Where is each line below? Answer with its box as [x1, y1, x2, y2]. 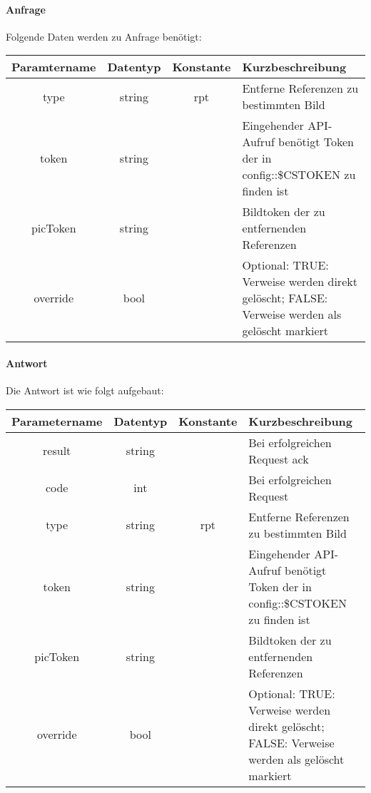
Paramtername [11, 58, 96, 76]
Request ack [248, 450, 309, 467]
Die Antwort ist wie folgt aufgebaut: [6, 383, 164, 398]
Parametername [11, 412, 103, 429]
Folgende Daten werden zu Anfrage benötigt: [6, 29, 202, 44]
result [43, 442, 71, 459]
